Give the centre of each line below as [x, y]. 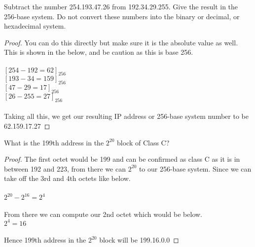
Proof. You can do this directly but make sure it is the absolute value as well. [121, 42]
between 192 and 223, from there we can [65, 168]
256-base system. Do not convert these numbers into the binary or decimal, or [122, 16]
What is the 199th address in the [54, 142]
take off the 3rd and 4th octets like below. [67, 178]
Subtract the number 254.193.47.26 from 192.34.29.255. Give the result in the [121, 6]
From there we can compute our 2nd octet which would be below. [103, 214]
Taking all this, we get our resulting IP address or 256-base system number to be [126, 116]
